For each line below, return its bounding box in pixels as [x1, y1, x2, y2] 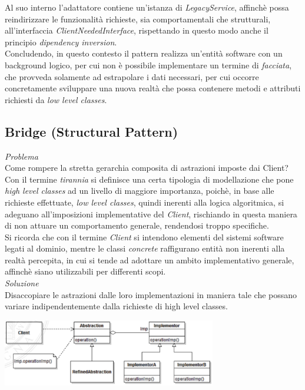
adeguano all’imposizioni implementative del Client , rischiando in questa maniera [5, 207, 297, 220]
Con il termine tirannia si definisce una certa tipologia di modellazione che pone [5, 173, 294, 185]
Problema [5, 150, 38, 162]
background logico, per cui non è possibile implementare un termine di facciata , [5, 58, 292, 71]
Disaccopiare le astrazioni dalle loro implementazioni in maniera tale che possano [5, 288, 297, 300]
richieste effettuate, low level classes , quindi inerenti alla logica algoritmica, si [5, 196, 284, 208]
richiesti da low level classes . [5, 93, 107, 105]
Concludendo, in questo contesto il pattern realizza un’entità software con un [5, 47, 283, 60]
